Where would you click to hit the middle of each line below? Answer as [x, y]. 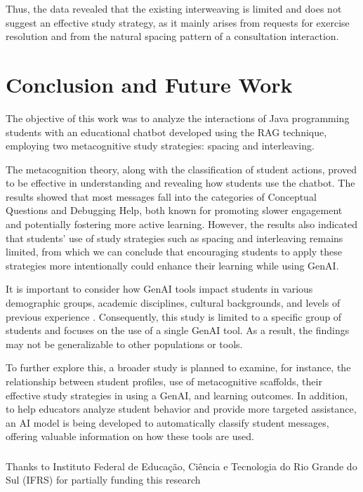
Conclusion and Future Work [149, 84]
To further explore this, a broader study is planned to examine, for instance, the [178, 367]
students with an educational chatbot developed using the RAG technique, [166, 132]
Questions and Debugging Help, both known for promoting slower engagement [174, 210]
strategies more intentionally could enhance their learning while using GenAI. [172, 265]
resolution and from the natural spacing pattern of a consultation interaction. [172, 36]
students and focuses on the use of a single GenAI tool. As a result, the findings [178, 330]
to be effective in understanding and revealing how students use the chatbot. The [180, 183]
